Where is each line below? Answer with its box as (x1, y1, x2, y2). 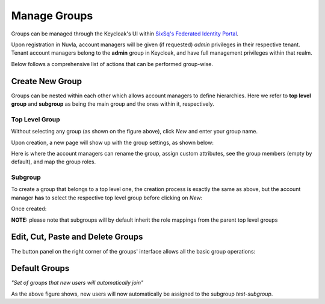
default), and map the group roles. (11, 158, 96, 165)
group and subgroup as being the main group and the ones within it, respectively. (11, 100, 214, 108)
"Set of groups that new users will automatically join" (11, 279, 144, 287)
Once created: (11, 205, 47, 213)
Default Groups (11, 263, 70, 273)
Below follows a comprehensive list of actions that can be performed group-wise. (11, 60, 214, 67)
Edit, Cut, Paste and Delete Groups (11, 232, 143, 242)
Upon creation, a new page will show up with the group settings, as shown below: (11, 139, 214, 146)
